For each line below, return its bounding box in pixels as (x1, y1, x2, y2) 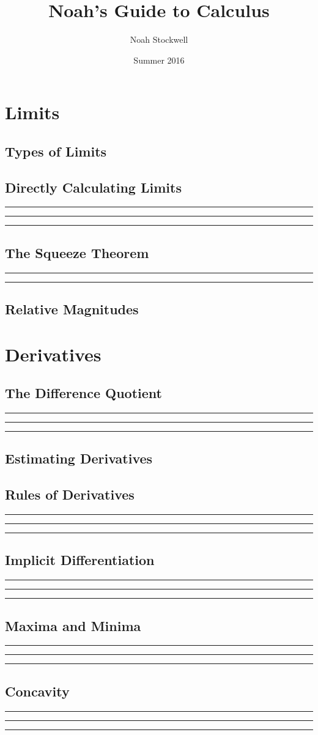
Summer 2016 (133, 53, 185, 66)
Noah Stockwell (130, 33, 188, 46)
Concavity (5, 681, 70, 700)
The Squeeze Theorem (5, 243, 149, 262)
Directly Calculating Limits (5, 177, 182, 196)
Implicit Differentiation (5, 550, 155, 569)
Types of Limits (5, 141, 107, 160)
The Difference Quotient (5, 383, 162, 402)
